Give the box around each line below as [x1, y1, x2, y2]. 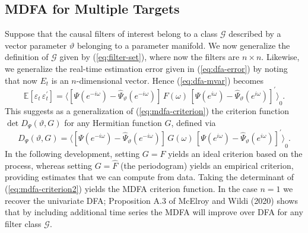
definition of [5, 51, 49, 63]
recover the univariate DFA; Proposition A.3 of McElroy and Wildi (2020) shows [5, 194, 298, 206]
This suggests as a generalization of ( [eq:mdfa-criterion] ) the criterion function [5, 105, 289, 117]
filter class [5, 217, 42, 229]
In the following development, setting [5, 147, 140, 159]
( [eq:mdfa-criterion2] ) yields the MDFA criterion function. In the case [5, 182, 258, 194]
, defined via [171, 116, 216, 129]
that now [5, 74, 37, 86]
